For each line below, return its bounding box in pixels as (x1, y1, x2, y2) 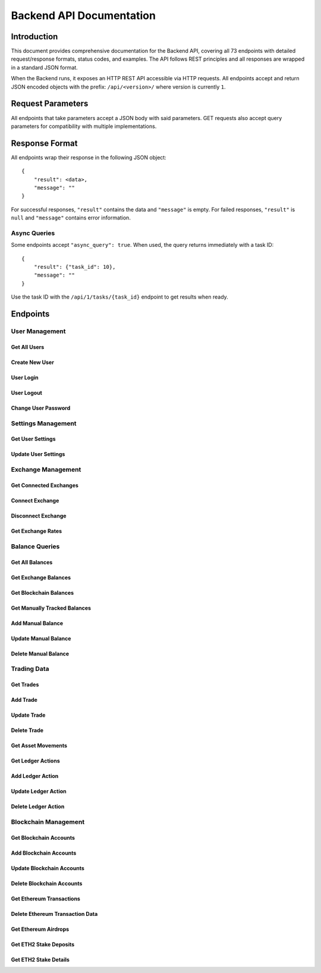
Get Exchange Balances (11, 574, 71, 581)
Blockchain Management (11, 818, 85, 826)
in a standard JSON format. (11, 64, 78, 71)
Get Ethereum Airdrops (11, 925, 70, 933)
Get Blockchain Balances (11, 589, 74, 596)
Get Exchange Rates (11, 527, 62, 535)
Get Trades (11, 681, 39, 688)
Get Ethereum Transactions (11, 895, 80, 902)
